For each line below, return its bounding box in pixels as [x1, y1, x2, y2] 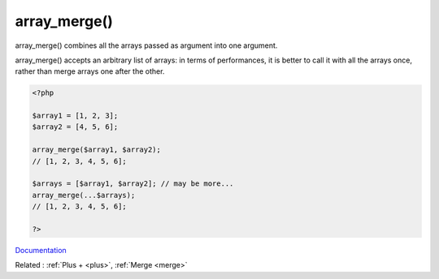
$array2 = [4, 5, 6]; [32, 122, 119, 131]
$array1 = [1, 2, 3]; [32, 111, 119, 121]
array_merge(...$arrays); [32, 191, 136, 200]
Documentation [15, 245, 67, 255]
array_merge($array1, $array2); [32, 145, 162, 154]
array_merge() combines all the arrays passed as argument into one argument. [15, 41, 278, 50]
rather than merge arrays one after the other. [15, 67, 165, 76]
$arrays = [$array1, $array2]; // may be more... [32, 179, 234, 188]
